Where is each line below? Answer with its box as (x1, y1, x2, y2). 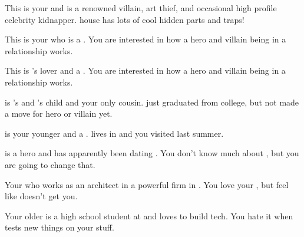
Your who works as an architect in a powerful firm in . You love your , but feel (5, 178, 289, 190)
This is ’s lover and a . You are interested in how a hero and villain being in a (5, 64, 286, 77)
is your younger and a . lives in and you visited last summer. (5, 127, 224, 139)
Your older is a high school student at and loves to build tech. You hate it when (5, 209, 293, 222)
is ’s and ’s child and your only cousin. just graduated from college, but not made (5, 96, 299, 108)
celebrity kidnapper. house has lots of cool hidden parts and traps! (5, 13, 244, 25)
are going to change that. (5, 158, 95, 170)
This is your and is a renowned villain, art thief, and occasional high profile (5, 2, 277, 14)
